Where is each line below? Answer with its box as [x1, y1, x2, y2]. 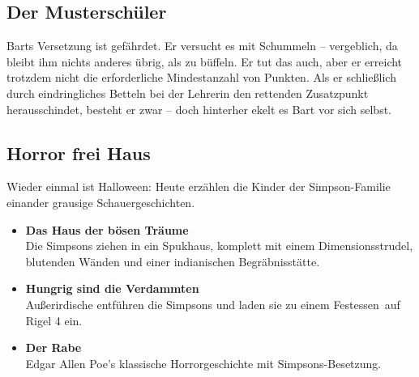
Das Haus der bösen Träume [25, 221, 189, 238]
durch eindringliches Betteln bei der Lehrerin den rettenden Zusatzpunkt [6, 84, 369, 101]
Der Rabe [25, 339, 82, 356]
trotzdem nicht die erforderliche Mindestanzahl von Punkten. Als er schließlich [6, 69, 396, 86]
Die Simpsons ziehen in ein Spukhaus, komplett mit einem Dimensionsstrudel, [25, 237, 413, 254]
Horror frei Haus [6, 140, 151, 165]
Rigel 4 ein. [25, 311, 83, 328]
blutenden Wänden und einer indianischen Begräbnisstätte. [25, 252, 320, 269]
